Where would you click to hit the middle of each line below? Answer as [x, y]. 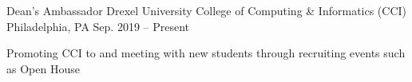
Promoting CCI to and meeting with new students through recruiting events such [206, 53]
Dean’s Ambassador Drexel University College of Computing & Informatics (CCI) [207, 10]
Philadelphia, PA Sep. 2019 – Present [98, 26]
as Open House [43, 68]
